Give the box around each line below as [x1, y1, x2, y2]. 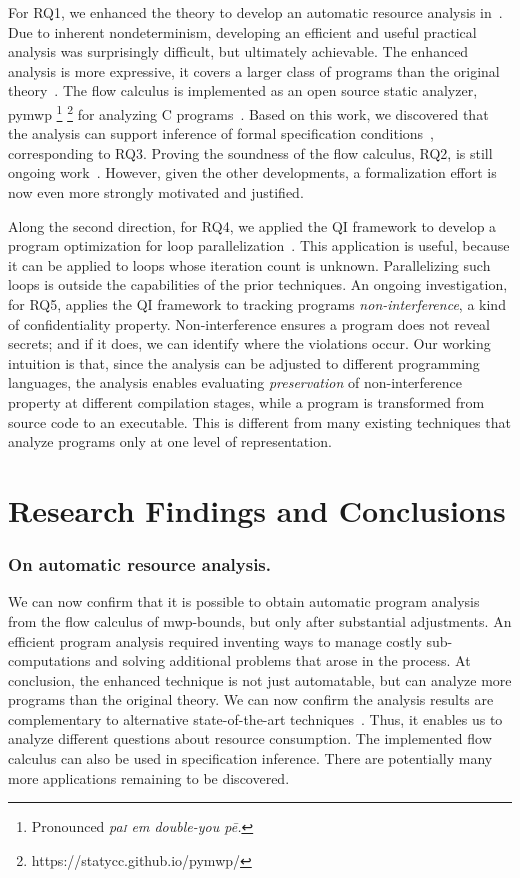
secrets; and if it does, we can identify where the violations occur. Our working [8, 333, 491, 354]
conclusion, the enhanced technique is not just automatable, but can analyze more [8, 669, 512, 690]
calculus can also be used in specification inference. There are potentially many [8, 748, 493, 769]
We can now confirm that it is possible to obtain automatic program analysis [8, 591, 480, 612]
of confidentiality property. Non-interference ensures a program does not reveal [8, 313, 491, 334]
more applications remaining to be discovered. [8, 767, 290, 788]
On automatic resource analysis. [8, 552, 271, 577]
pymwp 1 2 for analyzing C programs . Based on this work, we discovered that [8, 100, 489, 124]
